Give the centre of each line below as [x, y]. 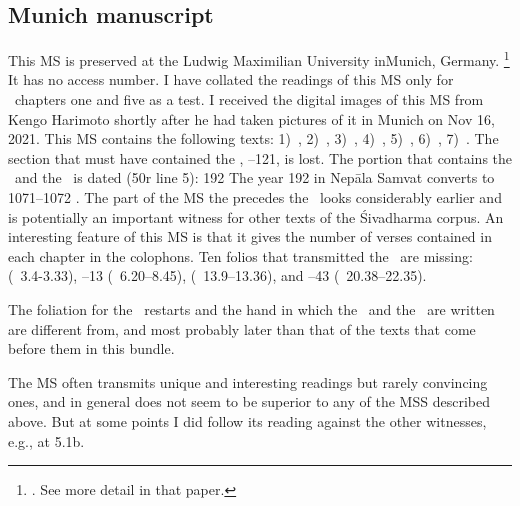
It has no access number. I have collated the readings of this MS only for [231, 79]
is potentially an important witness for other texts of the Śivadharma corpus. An [256, 216]
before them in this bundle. [91, 348]
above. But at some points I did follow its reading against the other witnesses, [247, 420]
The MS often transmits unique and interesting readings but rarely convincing [248, 381]
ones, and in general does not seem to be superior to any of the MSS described [249, 401]
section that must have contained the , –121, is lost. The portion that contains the [260, 157]
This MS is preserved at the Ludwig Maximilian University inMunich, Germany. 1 [259, 58]
